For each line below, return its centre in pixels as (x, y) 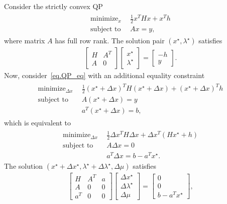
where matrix (25, 41)
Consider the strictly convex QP (53, 6)
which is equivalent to (38, 123)
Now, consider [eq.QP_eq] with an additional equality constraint (104, 75)
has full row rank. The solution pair (110, 41)
